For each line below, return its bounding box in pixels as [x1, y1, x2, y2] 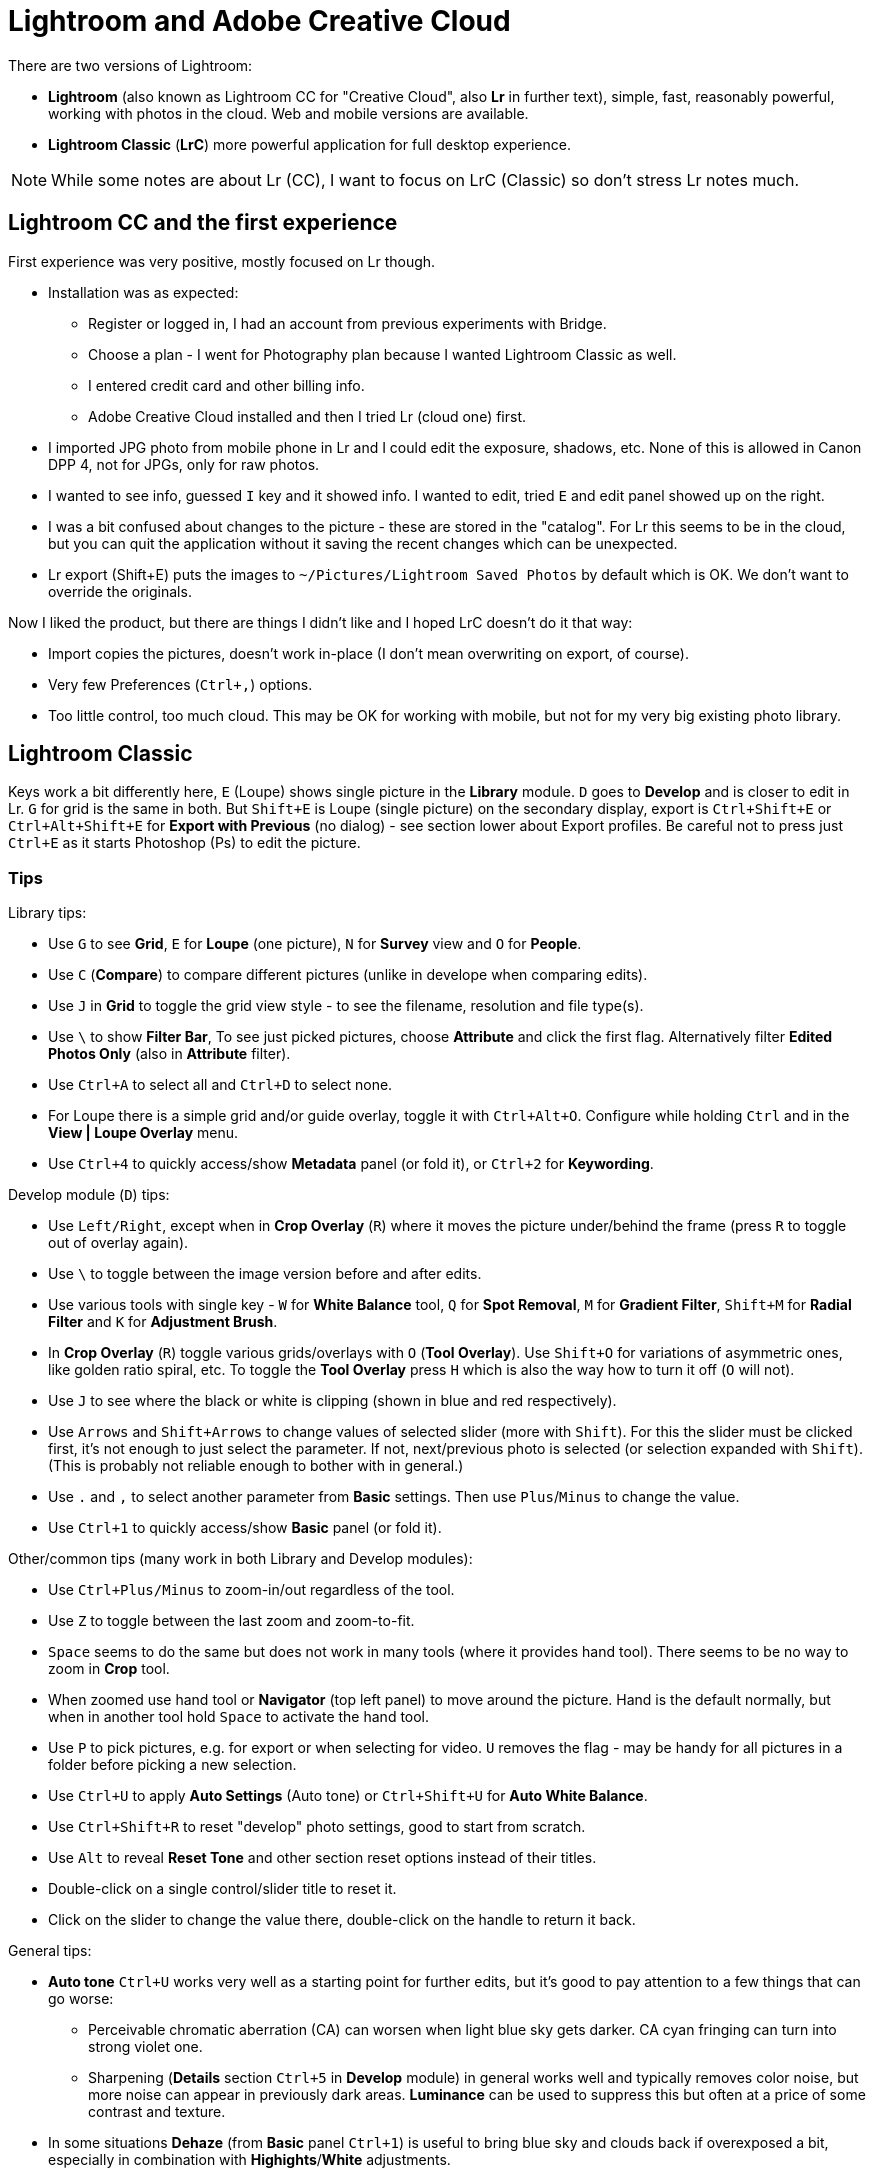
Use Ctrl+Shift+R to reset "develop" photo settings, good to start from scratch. [48, 1818, 586, 1836]
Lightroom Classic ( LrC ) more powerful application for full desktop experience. [48, 135, 571, 153]
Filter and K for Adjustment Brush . [48, 1313, 278, 1331]
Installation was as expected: [48, 283, 239, 301]
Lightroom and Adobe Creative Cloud [8, 4, 511, 38]
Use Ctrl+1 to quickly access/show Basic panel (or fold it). [48, 1519, 442, 1537]
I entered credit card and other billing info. [88, 376, 365, 394]
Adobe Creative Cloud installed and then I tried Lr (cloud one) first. [88, 407, 527, 425]
